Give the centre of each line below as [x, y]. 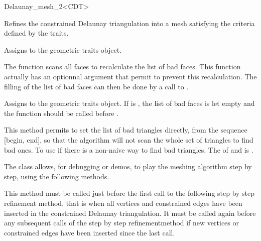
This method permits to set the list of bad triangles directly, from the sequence [126, 130]
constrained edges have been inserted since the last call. [90, 232]
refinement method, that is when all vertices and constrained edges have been [123, 203]
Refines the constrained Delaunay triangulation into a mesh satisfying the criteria [129, 23]
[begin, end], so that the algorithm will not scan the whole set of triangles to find [129, 139]
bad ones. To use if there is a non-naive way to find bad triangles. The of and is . [129, 149]
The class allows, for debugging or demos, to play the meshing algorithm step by [128, 166]
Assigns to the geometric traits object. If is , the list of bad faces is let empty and [129, 103]
